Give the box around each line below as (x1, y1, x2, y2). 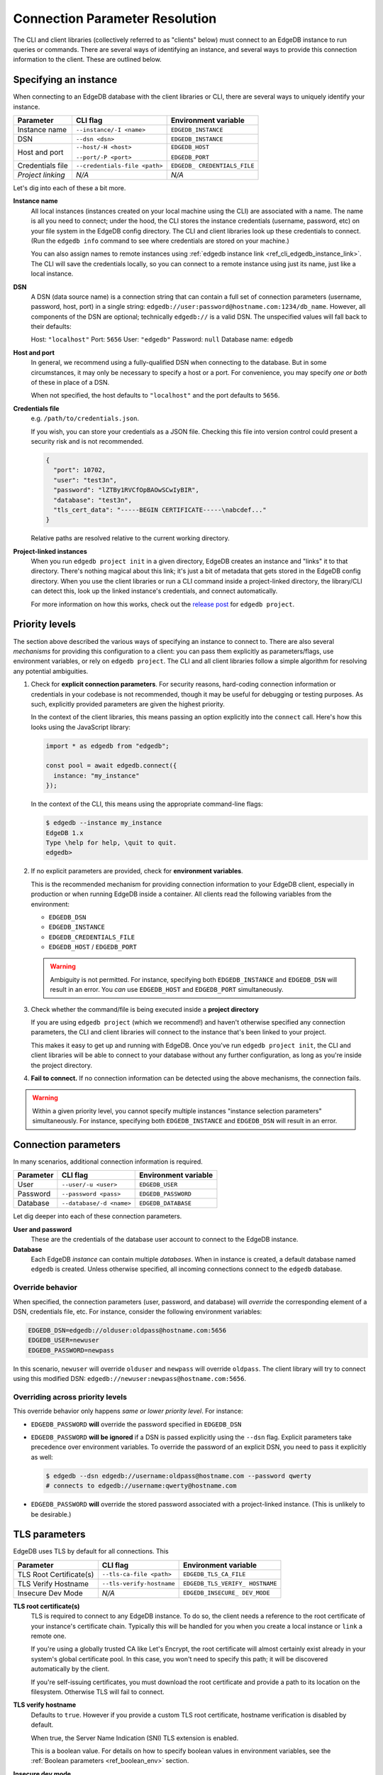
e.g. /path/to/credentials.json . (30, 414, 140, 422)
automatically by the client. (30, 1665, 110, 1673)
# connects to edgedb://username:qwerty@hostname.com (45, 1482, 237, 1490)
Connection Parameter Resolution (13, 11, 217, 26)
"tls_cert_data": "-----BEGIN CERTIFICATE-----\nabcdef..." (53, 506, 267, 514)
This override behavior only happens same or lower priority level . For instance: (13, 1407, 244, 1416)
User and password (13, 1225, 72, 1233)
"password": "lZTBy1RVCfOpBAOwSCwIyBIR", (53, 486, 200, 494)
